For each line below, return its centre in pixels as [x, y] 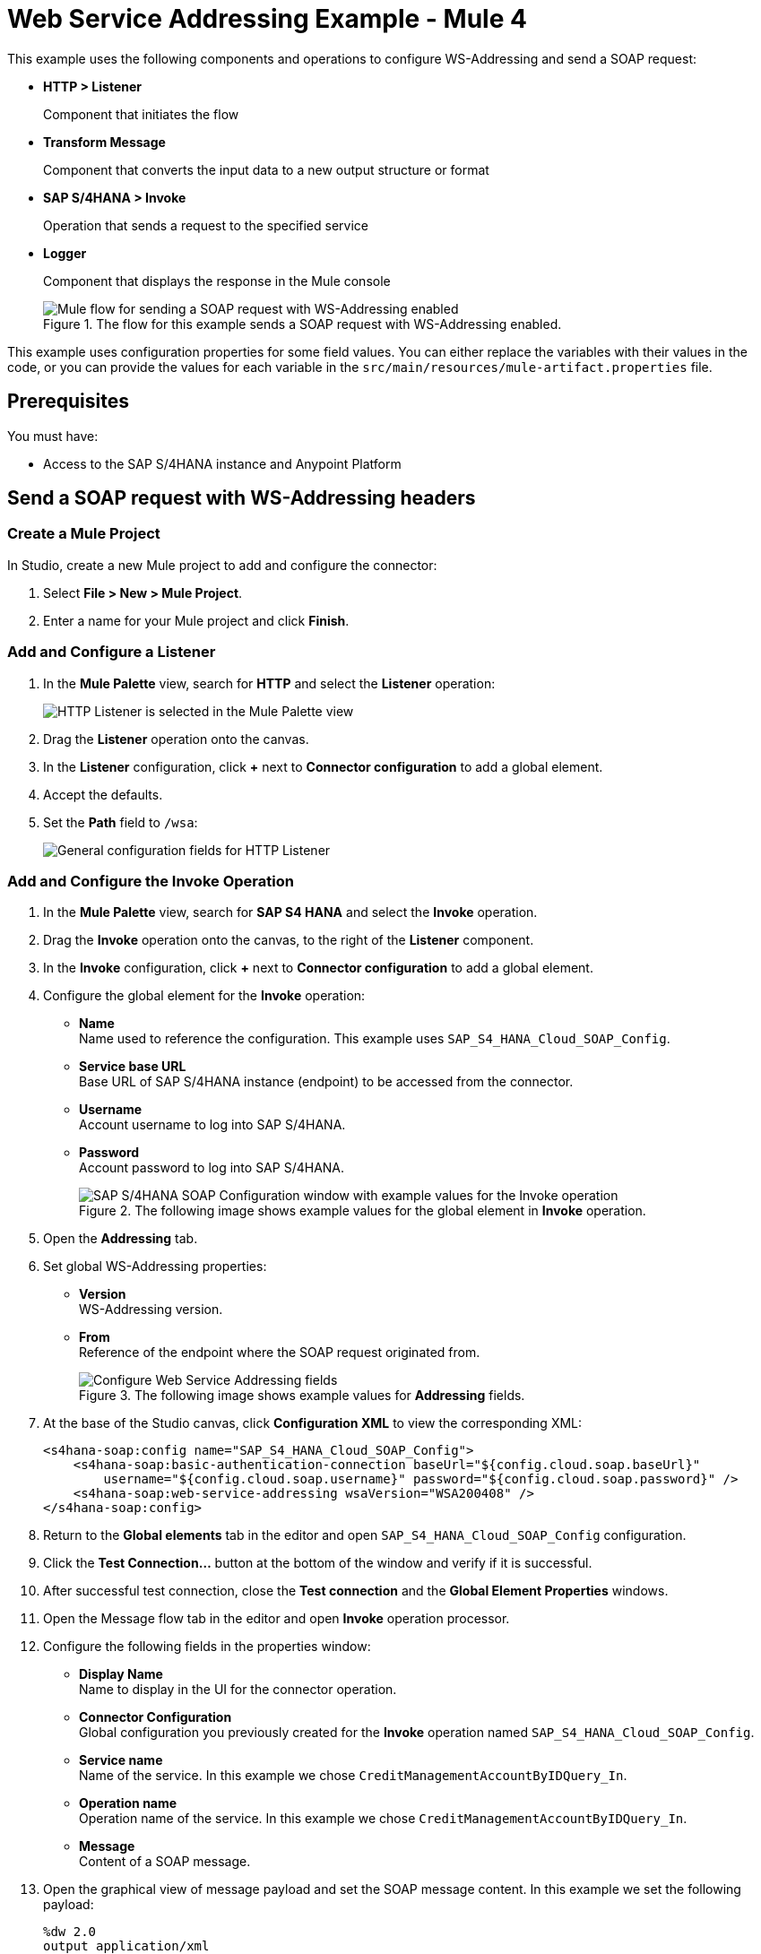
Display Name [121, 1674]
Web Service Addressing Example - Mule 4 [267, 19]
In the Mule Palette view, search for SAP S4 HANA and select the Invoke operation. [290, 912]
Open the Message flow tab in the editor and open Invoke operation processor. [277, 1619]
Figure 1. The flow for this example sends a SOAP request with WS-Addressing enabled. [303, 324]
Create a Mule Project [84, 534]
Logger [65, 253]
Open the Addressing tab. [121, 1239]
